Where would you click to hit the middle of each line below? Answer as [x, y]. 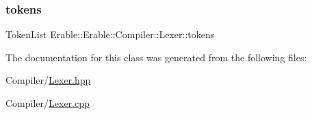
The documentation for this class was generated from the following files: [156, 57]
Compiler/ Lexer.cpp [48, 103]
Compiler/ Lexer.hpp [48, 80]
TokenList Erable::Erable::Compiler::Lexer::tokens [110, 34]
